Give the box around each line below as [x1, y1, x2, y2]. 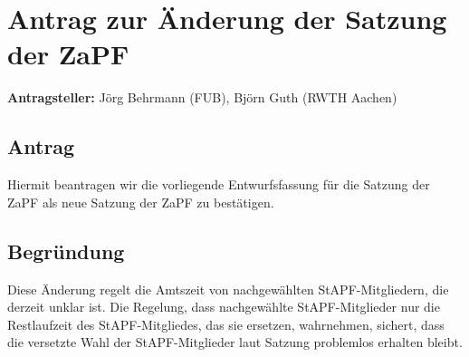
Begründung [7, 236, 125, 265]
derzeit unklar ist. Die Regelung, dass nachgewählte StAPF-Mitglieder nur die [7, 297, 440, 316]
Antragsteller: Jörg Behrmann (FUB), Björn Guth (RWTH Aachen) [7, 88, 397, 107]
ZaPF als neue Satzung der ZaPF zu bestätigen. [7, 192, 274, 211]
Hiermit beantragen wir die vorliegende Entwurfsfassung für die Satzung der [7, 175, 430, 194]
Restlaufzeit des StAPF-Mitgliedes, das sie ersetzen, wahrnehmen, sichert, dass [7, 314, 445, 333]
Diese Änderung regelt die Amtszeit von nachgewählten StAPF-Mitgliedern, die [7, 279, 449, 298]
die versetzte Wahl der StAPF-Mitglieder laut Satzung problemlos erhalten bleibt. [7, 333, 463, 352]
